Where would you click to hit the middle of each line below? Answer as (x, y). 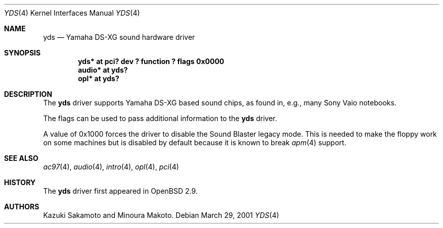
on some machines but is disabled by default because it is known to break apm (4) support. (195, 142)
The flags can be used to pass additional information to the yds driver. (160, 118)
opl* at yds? (99, 78)
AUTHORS (22, 207)
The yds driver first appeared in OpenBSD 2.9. (120, 191)
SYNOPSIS (23, 53)
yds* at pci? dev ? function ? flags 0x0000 (151, 61)
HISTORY (20, 182)
